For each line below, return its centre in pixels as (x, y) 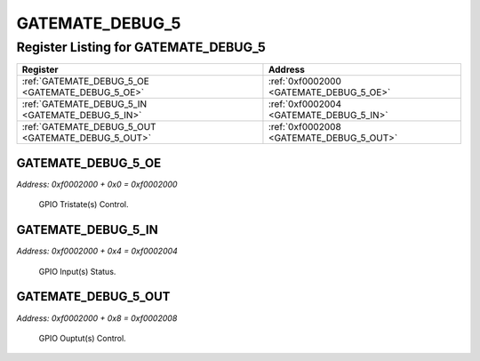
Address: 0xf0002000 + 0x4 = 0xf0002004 (97, 251)
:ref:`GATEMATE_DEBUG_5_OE (86, 82)
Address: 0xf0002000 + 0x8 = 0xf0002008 (97, 318)
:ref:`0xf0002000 (304, 82)
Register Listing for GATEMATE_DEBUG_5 (141, 47)
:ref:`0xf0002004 (305, 104)
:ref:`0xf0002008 (304, 127)
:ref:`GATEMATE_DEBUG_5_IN (84, 104)
